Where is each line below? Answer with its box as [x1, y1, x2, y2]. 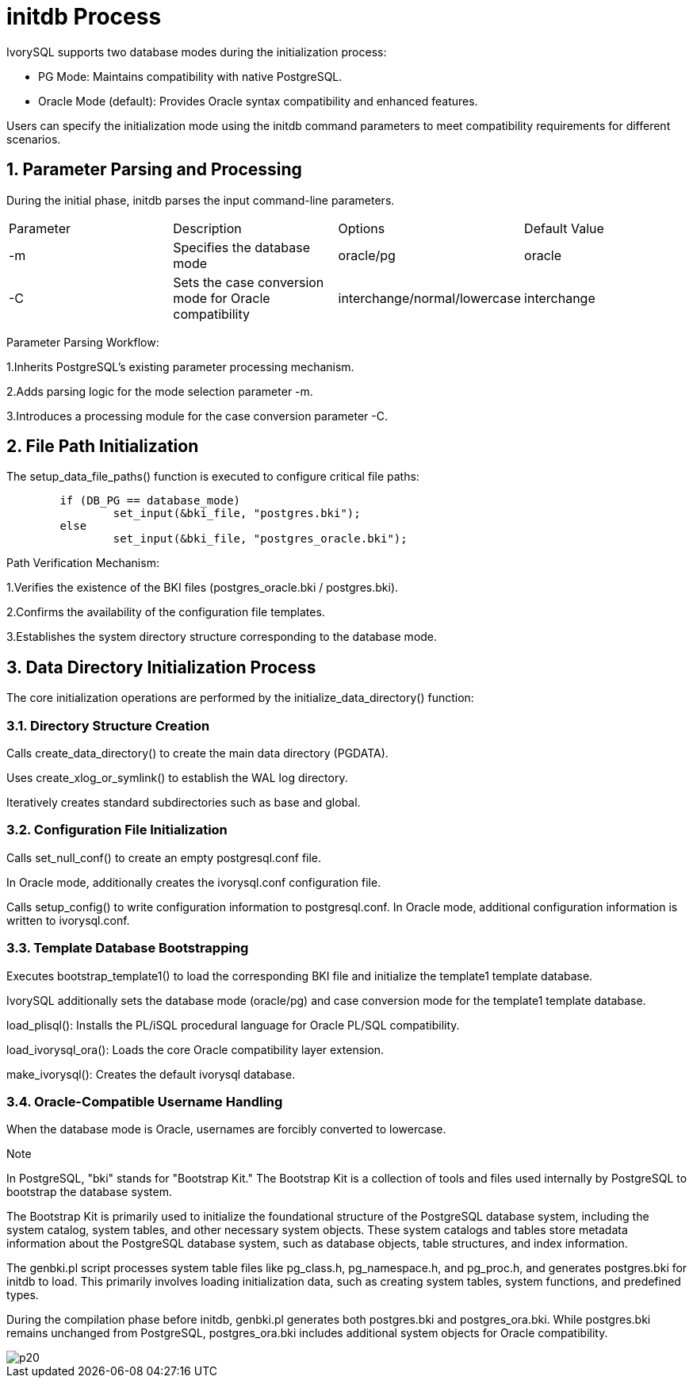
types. [6, 1288, 39, 1302]
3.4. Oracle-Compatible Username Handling [6, 1093, 283, 1110]
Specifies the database [173, 239, 311, 255]
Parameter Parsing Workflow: [6, 335, 159, 349]
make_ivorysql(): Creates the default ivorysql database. [6, 1067, 296, 1081]
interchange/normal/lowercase [338, 289, 522, 306]
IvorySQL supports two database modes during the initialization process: [6, 44, 387, 59]
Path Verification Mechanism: [6, 556, 159, 570]
